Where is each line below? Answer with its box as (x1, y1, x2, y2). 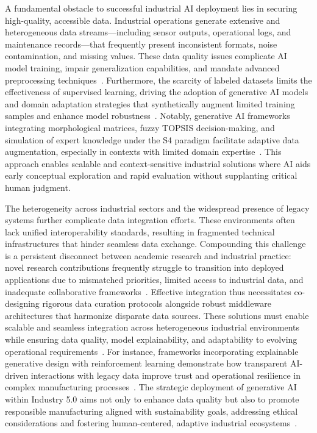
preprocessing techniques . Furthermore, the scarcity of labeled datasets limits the (5, 73, 312, 86)
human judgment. (5, 181, 71, 193)
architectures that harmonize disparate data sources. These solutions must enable (5, 309, 309, 321)
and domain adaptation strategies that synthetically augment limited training (5, 97, 295, 110)
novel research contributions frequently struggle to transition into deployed (5, 261, 284, 274)
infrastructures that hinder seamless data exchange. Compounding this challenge (5, 237, 306, 250)
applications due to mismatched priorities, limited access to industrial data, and (5, 273, 304, 286)
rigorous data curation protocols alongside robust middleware (42, 297, 271, 310)
